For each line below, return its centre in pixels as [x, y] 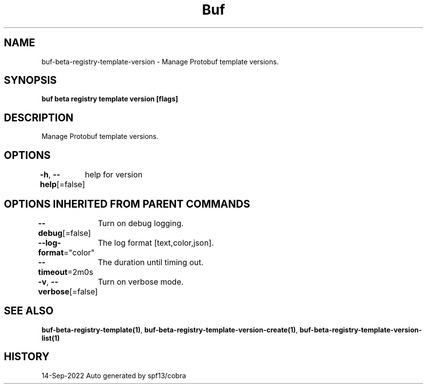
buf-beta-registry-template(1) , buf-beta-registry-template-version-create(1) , [170, 330]
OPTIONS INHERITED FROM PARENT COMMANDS [127, 204]
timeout [53, 272]
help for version [114, 175]
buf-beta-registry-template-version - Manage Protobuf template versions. [160, 61]
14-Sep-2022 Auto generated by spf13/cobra [114, 375]
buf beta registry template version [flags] [110, 99]
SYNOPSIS [30, 80]
